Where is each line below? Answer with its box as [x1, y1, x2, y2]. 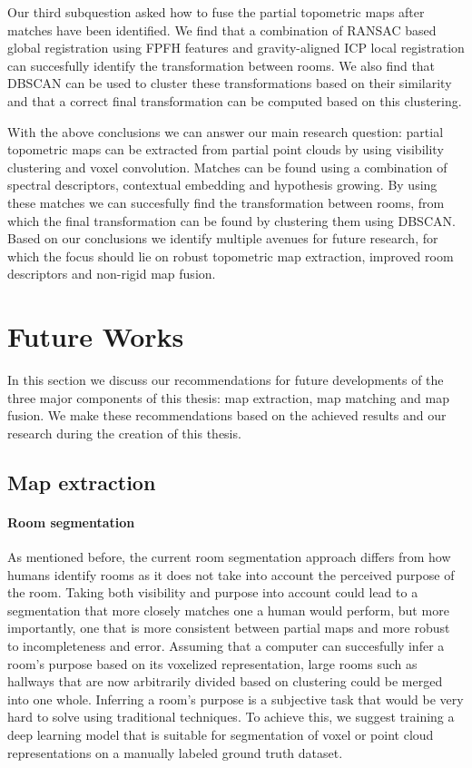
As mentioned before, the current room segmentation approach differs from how [7, 546, 451, 566]
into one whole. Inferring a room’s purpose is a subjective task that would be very [7, 689, 464, 708]
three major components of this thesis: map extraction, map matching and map [7, 388, 449, 407]
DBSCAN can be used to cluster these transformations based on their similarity [7, 74, 452, 93]
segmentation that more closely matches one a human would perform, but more [7, 600, 449, 619]
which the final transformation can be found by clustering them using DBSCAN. [7, 211, 456, 230]
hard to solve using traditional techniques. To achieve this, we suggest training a [7, 707, 455, 726]
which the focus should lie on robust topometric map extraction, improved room [7, 246, 454, 265]
